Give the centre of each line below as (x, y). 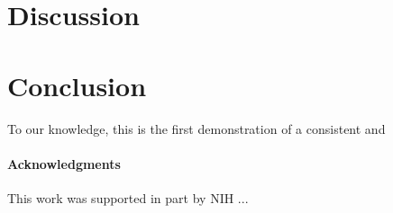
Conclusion (77, 85)
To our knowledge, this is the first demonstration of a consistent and (196, 128)
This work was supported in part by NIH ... (128, 197)
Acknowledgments (64, 163)
